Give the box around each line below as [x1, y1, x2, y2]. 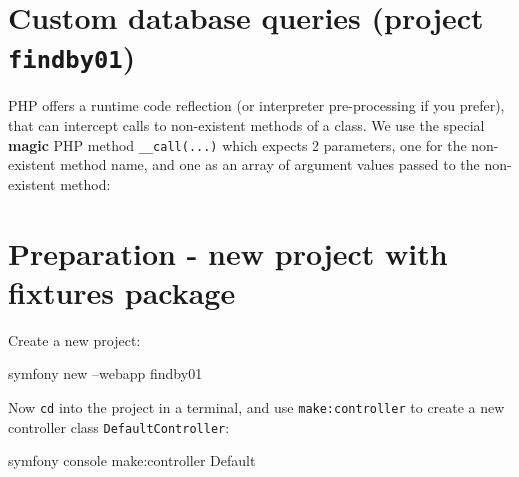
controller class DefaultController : [8, 416, 230, 437]
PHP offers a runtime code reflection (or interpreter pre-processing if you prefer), [8, 95, 505, 116]
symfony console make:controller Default [8, 450, 256, 471]
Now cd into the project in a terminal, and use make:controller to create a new [8, 396, 505, 417]
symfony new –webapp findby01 [8, 363, 203, 384]
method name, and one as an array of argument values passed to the [60, 154, 480, 175]
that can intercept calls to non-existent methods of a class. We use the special [8, 115, 485, 136]
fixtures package [8, 271, 236, 312]
